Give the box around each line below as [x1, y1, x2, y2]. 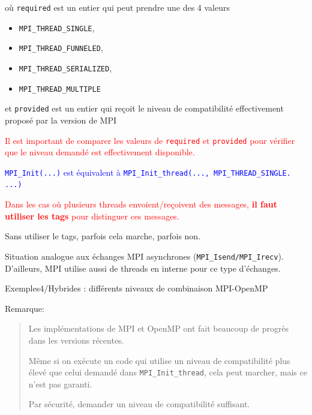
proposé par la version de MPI [5, 113, 116, 126]
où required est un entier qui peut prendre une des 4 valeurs [5, 1, 230, 13]
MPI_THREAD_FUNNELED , [19, 41, 103, 54]
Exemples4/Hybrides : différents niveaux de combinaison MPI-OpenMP [5, 282, 268, 294]
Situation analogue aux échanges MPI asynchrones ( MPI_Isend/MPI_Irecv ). [5, 249, 284, 262]
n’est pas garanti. [28, 377, 92, 390]
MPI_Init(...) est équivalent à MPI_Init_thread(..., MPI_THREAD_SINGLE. [5, 166, 291, 178]
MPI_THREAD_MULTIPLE [19, 85, 101, 94]
